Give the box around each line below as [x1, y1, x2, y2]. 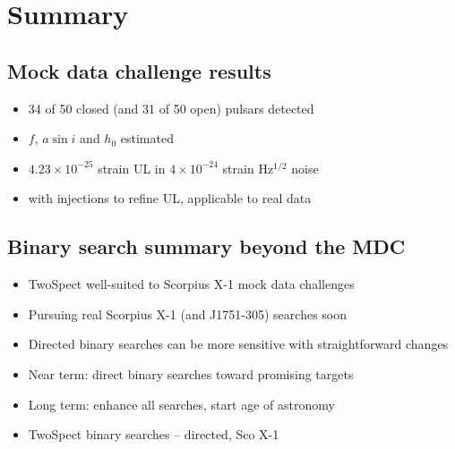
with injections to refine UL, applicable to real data [28, 189, 312, 208]
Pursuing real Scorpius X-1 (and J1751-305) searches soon [28, 304, 348, 323]
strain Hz [222, 158, 274, 177]
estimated [120, 129, 174, 148]
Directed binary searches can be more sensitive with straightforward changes [28, 335, 449, 353]
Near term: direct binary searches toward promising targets [28, 364, 354, 383]
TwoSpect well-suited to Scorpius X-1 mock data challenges [28, 275, 355, 293]
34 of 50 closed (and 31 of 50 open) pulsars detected [28, 98, 314, 117]
